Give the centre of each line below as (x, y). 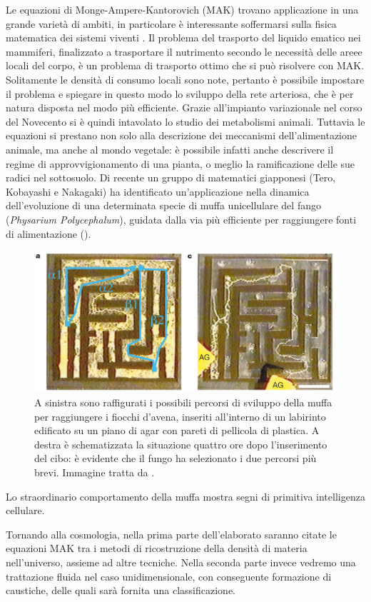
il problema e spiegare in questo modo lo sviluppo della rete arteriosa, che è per (180, 93)
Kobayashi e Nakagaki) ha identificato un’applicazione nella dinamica (158, 191)
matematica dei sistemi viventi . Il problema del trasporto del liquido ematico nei (183, 37)
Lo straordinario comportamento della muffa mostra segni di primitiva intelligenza (185, 496)
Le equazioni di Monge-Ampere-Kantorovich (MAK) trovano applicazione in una (182, 9)
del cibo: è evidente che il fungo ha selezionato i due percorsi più (176, 458)
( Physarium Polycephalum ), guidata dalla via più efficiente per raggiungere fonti (181, 219)
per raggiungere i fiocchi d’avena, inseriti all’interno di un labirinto (180, 416)
